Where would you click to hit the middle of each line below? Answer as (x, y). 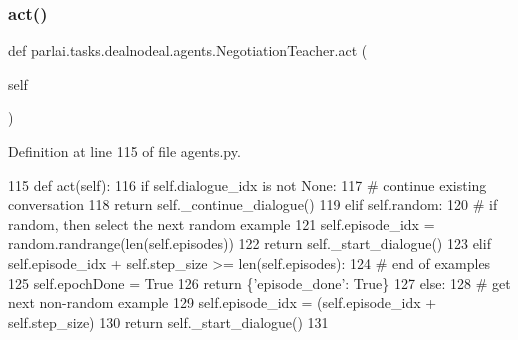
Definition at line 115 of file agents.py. (124, 151)
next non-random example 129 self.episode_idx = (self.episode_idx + (222, 302)
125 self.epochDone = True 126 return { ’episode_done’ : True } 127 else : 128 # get (259, 282)
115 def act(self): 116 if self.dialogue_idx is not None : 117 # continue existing (247, 184)
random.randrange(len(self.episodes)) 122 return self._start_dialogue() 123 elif (249, 243)
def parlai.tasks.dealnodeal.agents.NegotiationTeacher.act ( (188, 50)
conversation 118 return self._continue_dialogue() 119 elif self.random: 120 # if (253, 204)
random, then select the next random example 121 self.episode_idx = (221, 223)
